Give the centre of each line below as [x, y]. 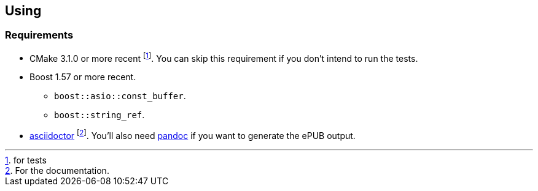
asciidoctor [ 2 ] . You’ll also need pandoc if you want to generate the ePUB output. [193, 135]
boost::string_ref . [99, 115]
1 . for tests [26, 160]
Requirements [39, 35]
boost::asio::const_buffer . [120, 96]
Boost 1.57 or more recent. [83, 77]
